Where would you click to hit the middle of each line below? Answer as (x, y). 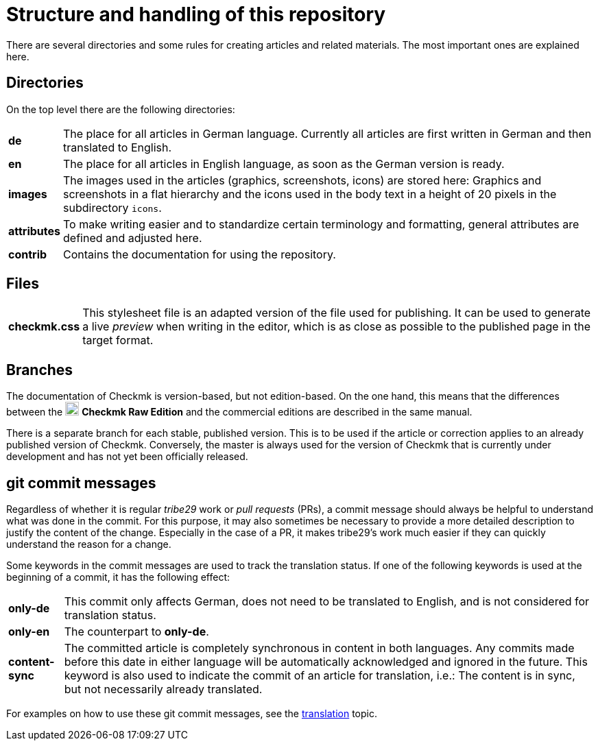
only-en (29, 632)
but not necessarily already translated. (163, 689)
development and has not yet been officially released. (127, 457)
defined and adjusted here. (133, 238)
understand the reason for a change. (89, 544)
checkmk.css (44, 327)
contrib (28, 254)
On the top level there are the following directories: (121, 109)
